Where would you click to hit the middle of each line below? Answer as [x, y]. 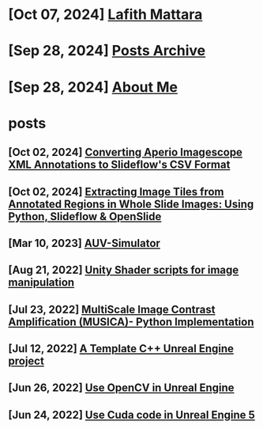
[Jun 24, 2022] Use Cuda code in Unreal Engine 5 [131, 414]
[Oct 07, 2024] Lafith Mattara [105, 15]
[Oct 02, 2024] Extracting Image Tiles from [116, 192]
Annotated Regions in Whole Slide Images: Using [131, 204]
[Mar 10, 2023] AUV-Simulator [84, 243]
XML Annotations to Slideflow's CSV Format [119, 165]
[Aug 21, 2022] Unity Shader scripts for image [124, 270]
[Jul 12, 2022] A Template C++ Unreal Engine [121, 349]
